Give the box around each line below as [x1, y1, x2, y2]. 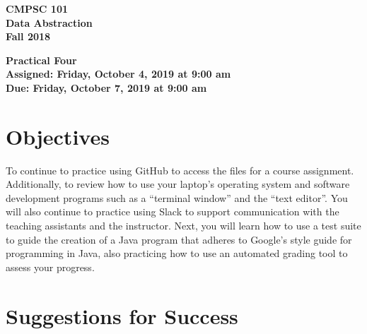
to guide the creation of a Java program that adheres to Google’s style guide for [6, 232, 352, 246]
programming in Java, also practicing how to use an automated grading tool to [6, 246, 348, 261]
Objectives [6, 121, 110, 150]
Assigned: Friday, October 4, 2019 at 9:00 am [6, 66, 231, 81]
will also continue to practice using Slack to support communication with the [6, 204, 339, 219]
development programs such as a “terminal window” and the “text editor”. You [6, 190, 348, 205]
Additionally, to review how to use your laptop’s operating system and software [6, 177, 350, 191]
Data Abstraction [6, 15, 93, 30]
